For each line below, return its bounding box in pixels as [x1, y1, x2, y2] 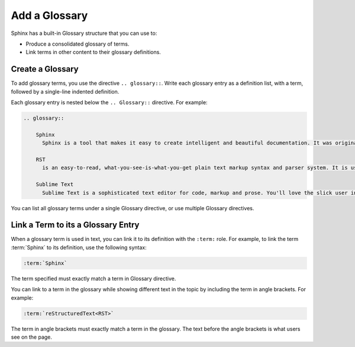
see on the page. [11, 333, 53, 340]
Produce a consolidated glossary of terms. [25, 40, 130, 47]
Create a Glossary [11, 64, 79, 74]
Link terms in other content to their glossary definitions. [25, 49, 161, 56]
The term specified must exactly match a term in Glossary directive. [11, 275, 176, 282]
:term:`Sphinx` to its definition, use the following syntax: [11, 243, 147, 251]
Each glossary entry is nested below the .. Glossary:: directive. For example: [11, 99, 208, 106]
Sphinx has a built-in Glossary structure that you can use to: [11, 30, 157, 37]
